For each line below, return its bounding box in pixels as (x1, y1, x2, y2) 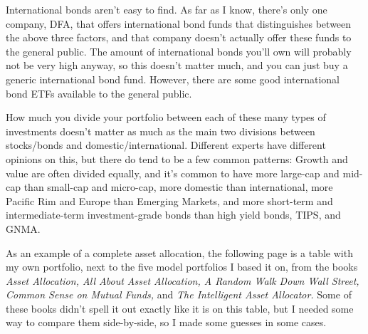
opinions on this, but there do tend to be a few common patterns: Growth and (6, 151, 348, 166)
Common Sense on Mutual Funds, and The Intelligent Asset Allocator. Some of (6, 287, 352, 302)
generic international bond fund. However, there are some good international (6, 71, 340, 86)
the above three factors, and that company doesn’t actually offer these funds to (6, 30, 352, 45)
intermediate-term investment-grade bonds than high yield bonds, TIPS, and (6, 207, 341, 222)
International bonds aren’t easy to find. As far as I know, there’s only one (6, 2, 327, 16)
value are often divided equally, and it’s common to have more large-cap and (6, 165, 340, 180)
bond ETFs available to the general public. (6, 85, 192, 100)
